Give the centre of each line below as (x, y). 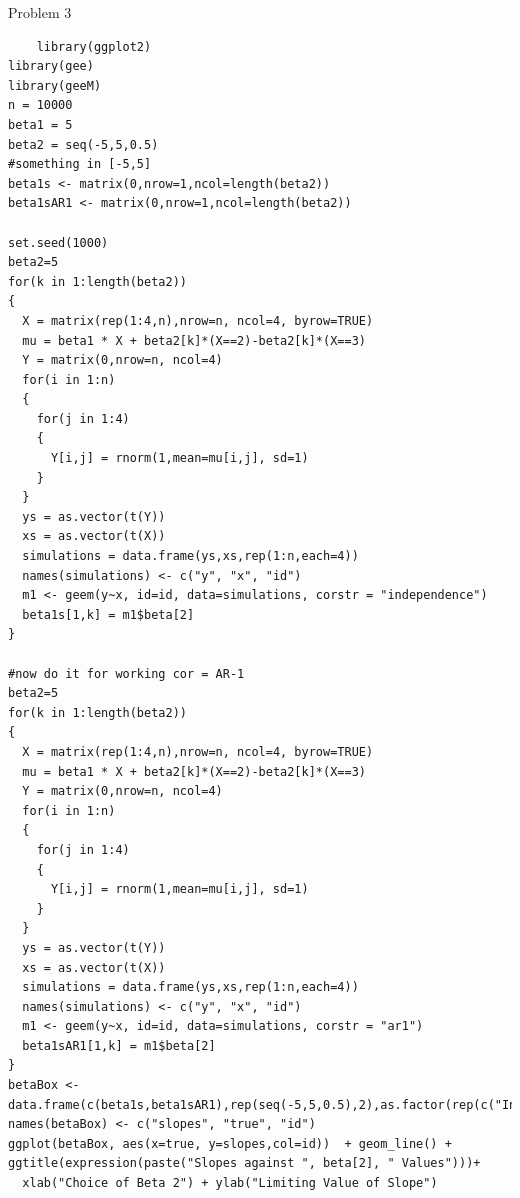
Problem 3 (40, 12)
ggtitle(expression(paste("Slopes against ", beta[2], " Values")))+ (244, 1163)
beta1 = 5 (40, 124)
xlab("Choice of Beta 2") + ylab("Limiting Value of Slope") (230, 1183)
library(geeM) (55, 85)
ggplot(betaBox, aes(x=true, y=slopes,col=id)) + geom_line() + (230, 1143)
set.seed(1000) (58, 242)
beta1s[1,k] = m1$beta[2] (108, 614)
